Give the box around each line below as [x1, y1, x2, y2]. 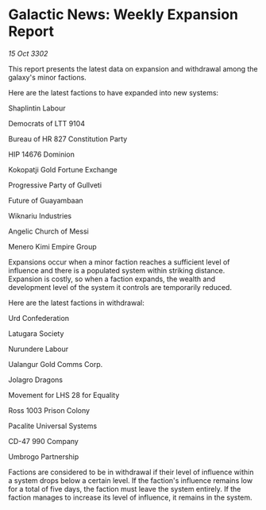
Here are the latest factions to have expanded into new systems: [8, 87, 219, 97]
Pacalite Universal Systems [8, 421, 98, 431]
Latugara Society [8, 328, 64, 338]
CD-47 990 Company [8, 436, 79, 446]
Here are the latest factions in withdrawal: [8, 298, 145, 307]
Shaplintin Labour [8, 103, 66, 113]
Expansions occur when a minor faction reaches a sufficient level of [8, 257, 230, 267]
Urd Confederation [8, 313, 70, 323]
